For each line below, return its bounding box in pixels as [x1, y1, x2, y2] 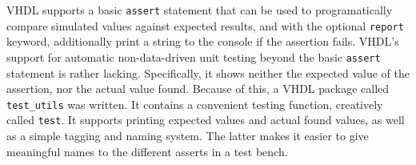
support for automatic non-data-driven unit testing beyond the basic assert [6, 48, 381, 65]
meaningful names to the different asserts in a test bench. [6, 143, 288, 159]
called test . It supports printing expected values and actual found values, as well [6, 111, 405, 128]
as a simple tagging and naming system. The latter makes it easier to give [6, 127, 369, 144]
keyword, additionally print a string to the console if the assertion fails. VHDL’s [6, 33, 399, 50]
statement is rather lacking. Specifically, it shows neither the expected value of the [6, 64, 410, 81]
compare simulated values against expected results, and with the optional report [6, 17, 404, 34]
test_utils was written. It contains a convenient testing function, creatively [6, 95, 383, 112]
